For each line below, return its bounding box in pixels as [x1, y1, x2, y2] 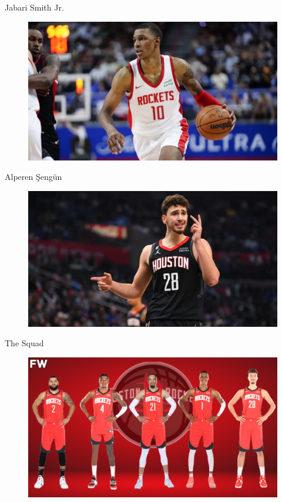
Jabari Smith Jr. [5, 1, 64, 13]
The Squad [5, 337, 44, 349]
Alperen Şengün [5, 170, 62, 183]
